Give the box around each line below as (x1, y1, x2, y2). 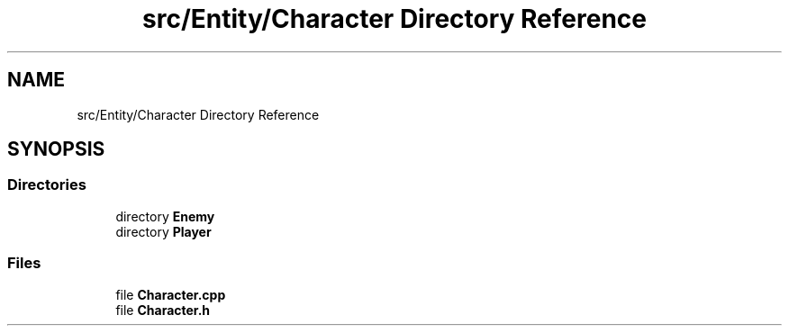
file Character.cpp (115, 286, 226, 302)
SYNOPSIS (7, 138, 105, 161)
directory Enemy (115, 208, 215, 224)
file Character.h (115, 301, 211, 318)
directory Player (115, 223, 212, 239)
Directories (7, 175, 86, 194)
